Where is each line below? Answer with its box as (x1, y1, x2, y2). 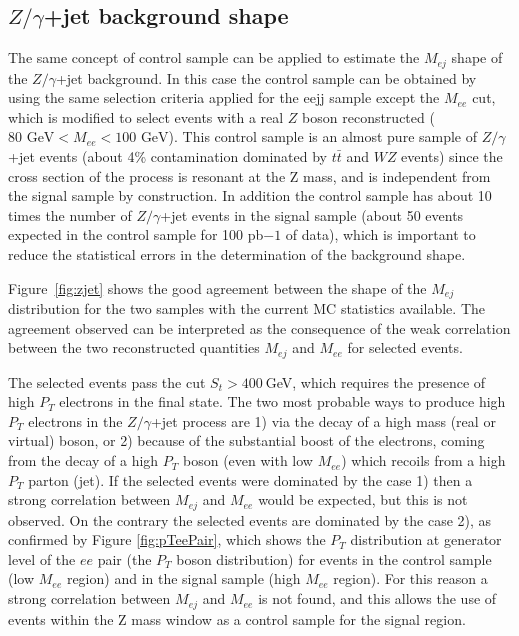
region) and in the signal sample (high (66, 568, 301, 589)
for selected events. (347, 337, 463, 358)
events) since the (401, 146, 503, 167)
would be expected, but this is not (258, 489, 468, 510)
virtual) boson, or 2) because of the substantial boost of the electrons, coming (8, 430, 485, 451)
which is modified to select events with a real (8, 106, 284, 127)
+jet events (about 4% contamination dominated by (8, 146, 327, 167)
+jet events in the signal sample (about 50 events (160, 204, 464, 225)
